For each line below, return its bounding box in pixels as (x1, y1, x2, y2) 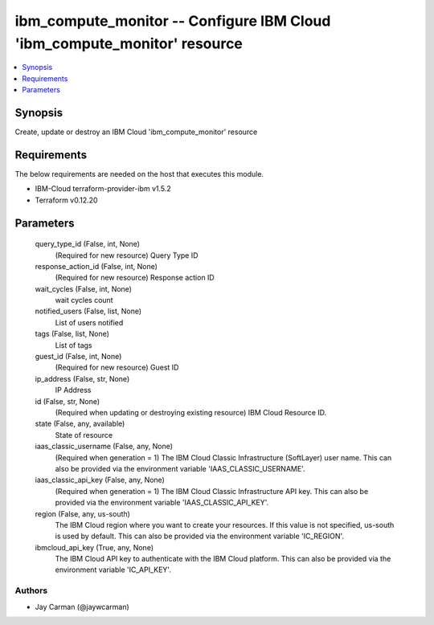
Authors (14, 585, 48, 596)
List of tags (55, 340, 92, 349)
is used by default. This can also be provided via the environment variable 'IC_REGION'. (55, 531, 345, 541)
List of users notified (55, 317, 124, 327)
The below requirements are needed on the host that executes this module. (14, 169, 264, 178)
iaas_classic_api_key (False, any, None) (35, 475, 165, 485)
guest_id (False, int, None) (35, 352, 122, 362)
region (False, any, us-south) (35, 509, 130, 518)
